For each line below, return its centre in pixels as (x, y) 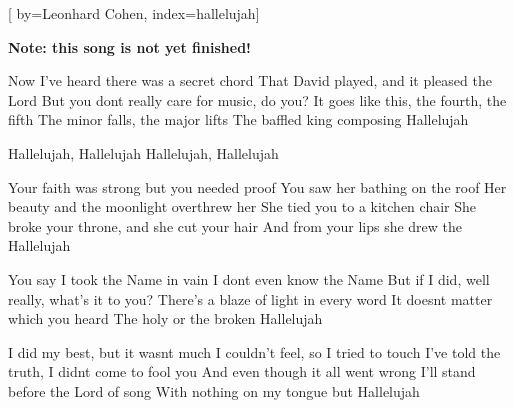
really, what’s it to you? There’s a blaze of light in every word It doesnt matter (250, 298)
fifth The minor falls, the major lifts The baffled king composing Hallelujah (238, 119)
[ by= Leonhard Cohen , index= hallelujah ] (134, 13)
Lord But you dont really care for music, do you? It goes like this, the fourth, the (257, 99)
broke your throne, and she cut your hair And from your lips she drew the (235, 225)
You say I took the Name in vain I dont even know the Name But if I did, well (249, 278)
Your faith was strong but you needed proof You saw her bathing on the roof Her (257, 186)
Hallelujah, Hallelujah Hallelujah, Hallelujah (143, 152)
